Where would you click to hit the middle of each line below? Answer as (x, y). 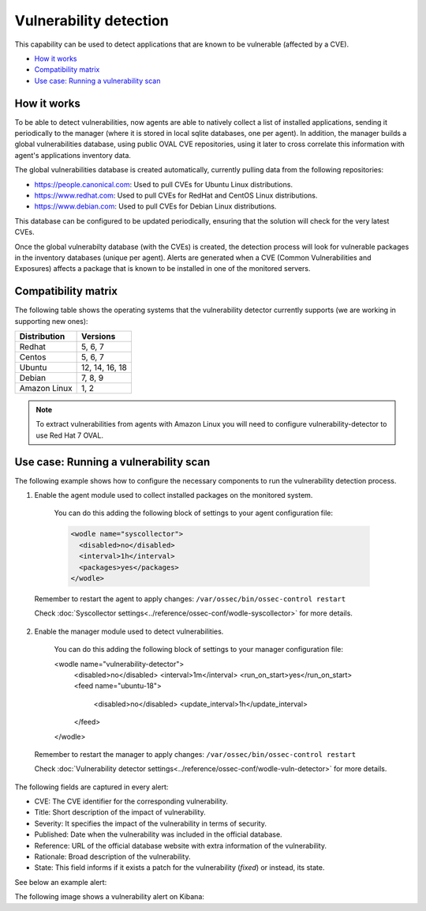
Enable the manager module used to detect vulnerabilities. (129, 631)
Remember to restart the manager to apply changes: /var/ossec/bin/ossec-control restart (195, 754)
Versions (98, 336)
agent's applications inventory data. (73, 155)
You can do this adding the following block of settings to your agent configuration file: (193, 513)
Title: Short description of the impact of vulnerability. (120, 812)
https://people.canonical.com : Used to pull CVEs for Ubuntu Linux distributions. (164, 184)
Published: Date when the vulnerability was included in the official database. (159, 834)
